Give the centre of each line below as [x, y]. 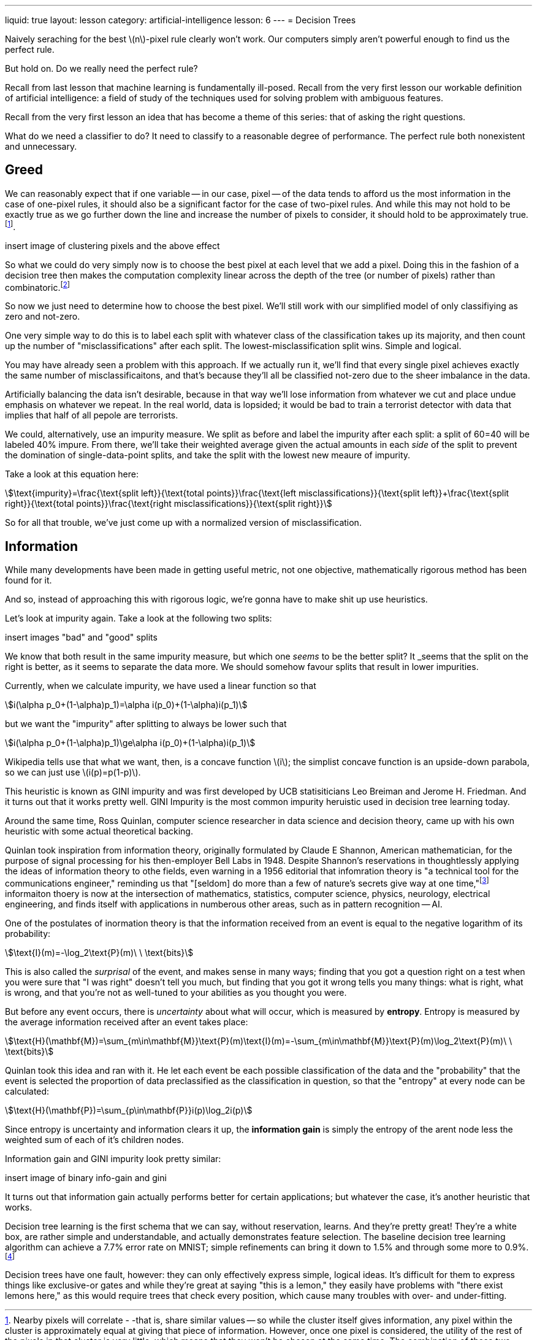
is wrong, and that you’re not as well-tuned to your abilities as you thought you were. [176, 992]
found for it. [29, 580]
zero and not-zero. [43, 317]
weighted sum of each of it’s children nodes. [94, 1139]
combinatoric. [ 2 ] [38, 286]
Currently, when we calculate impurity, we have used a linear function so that [161, 686]
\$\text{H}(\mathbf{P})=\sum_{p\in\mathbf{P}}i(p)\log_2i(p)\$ [129, 1110]
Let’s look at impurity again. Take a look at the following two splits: [139, 618]
